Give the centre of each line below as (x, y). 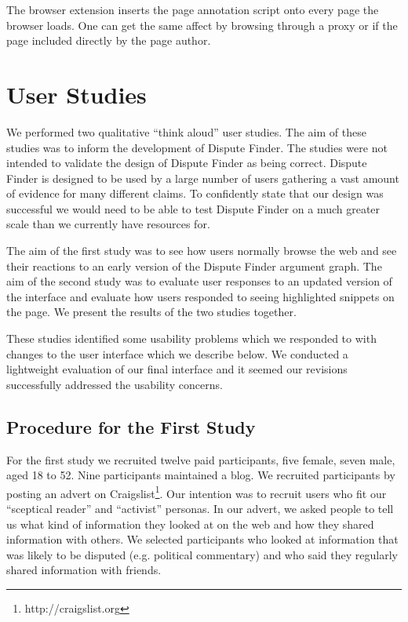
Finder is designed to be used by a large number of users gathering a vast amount (203, 178)
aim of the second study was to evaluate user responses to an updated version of (199, 281)
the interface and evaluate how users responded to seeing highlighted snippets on (200, 296)
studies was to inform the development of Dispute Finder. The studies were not (197, 147)
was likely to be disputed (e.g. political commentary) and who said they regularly (202, 554)
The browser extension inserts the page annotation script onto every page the (193, 9)
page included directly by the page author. (109, 40)
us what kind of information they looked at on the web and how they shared (190, 524)
